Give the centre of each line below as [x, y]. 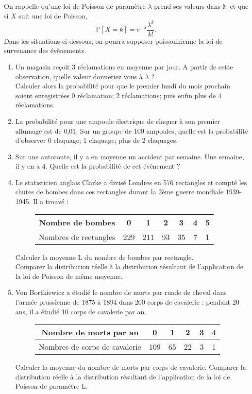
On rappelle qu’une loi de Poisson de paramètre [75, 6]
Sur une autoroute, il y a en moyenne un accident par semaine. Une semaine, [130, 156]
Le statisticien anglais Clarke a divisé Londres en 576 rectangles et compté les [131, 182]
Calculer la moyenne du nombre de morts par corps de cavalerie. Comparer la [131, 367]
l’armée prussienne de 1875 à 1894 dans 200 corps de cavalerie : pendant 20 [127, 302]
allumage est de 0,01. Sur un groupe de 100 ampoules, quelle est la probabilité [132, 130]
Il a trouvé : [51, 201]
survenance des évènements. [45, 50]
